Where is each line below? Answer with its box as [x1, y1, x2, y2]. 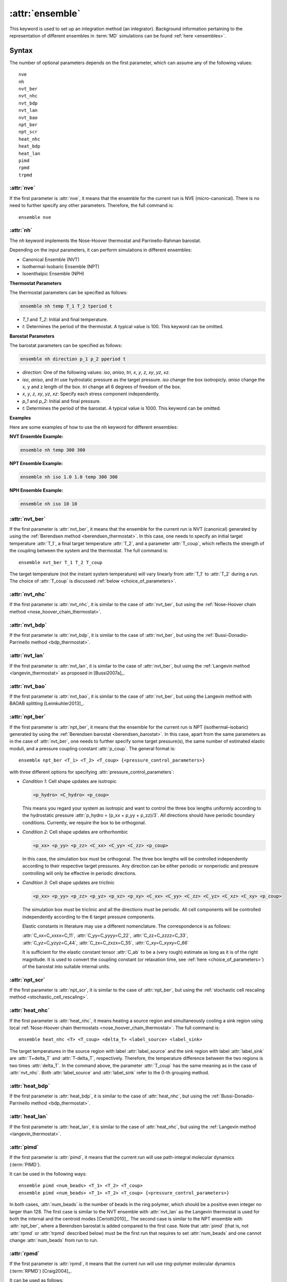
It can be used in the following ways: [9, 1171, 87, 1177]
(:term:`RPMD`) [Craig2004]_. [9, 1268, 72, 1274]
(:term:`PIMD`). [9, 1161, 41, 1168]
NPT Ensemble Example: [9, 460, 63, 467]
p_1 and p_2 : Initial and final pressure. [22, 398, 101, 404]
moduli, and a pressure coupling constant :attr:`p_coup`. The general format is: [9, 745, 176, 751]
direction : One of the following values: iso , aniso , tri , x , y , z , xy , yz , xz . [22, 369, 170, 375]
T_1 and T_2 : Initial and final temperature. [22, 316, 108, 323]
